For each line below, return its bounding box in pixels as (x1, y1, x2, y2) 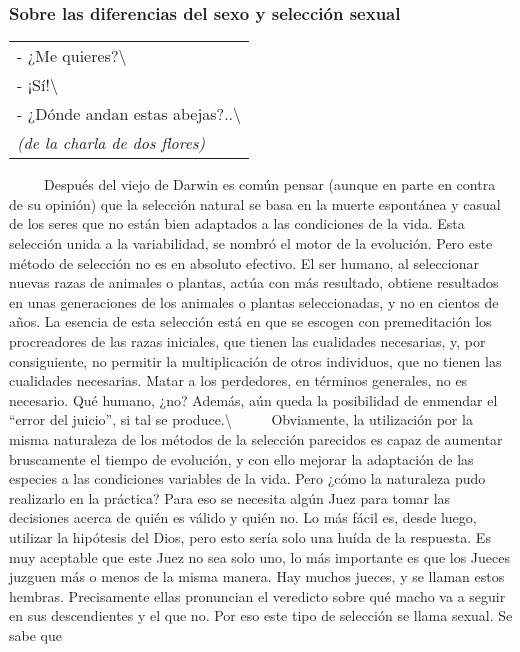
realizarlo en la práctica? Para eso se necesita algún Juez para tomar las (9, 487, 451, 508)
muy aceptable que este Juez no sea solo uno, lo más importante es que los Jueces (9, 546, 510, 567)
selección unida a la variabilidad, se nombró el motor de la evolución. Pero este (9, 233, 493, 253)
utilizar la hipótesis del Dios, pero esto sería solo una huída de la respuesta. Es (9, 526, 491, 547)
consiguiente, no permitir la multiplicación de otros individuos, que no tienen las (9, 350, 502, 371)
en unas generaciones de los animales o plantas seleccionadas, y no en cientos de (9, 291, 499, 312)
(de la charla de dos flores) (17, 131, 206, 155)
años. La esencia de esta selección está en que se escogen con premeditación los (9, 311, 492, 332)
